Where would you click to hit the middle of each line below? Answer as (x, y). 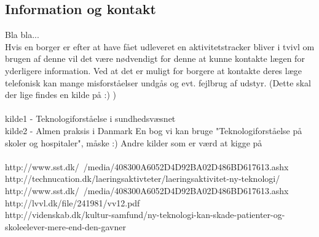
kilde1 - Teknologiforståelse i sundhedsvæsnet (90, 118)
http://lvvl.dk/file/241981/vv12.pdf (73, 202)
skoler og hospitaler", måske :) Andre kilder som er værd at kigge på (134, 142)
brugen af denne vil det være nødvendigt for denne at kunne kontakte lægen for (155, 58)
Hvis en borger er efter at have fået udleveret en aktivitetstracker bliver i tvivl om (160, 46)
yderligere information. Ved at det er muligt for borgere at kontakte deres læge (153, 70)
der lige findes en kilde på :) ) (61, 95)
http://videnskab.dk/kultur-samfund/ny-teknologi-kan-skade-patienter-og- (145, 215)
